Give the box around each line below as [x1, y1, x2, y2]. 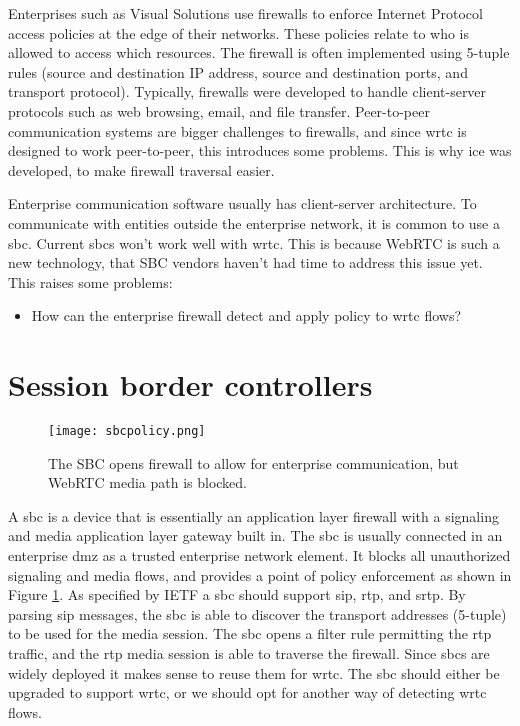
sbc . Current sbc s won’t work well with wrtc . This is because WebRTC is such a [8, 232, 500, 253]
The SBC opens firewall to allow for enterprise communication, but [48, 452, 459, 473]
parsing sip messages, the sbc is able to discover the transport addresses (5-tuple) [8, 603, 507, 624]
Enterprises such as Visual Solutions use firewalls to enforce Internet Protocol [8, 3, 483, 23]
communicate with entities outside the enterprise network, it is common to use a [8, 212, 500, 233]
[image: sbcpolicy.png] [48, 424, 206, 439]
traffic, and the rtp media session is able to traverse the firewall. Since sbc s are [8, 643, 490, 664]
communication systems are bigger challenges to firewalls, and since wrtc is [8, 120, 467, 141]
